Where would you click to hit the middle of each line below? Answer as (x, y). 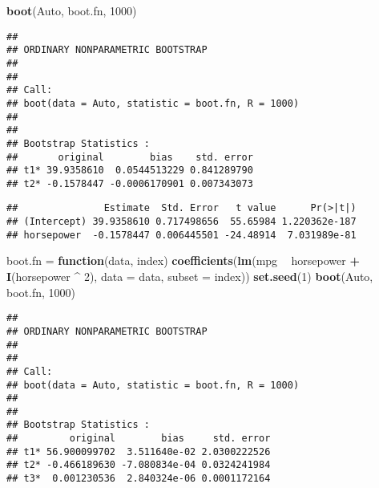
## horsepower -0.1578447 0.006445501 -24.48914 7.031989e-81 (181, 235)
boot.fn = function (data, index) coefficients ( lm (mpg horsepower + (183, 260)
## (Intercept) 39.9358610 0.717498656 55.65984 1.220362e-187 (181, 222)
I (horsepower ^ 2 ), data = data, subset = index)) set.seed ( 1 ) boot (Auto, (190, 277)
